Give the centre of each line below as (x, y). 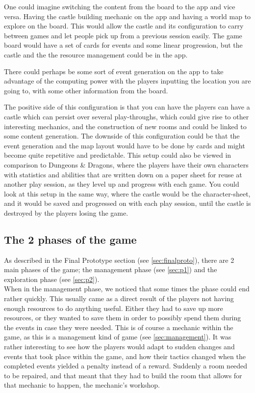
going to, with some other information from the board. (86, 90)
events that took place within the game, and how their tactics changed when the (125, 356)
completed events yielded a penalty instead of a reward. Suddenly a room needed (126, 366)
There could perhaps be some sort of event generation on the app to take (114, 71)
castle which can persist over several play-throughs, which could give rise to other (127, 116)
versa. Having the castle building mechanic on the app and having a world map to (127, 16)
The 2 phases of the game (70, 239)
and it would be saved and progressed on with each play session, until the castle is (127, 203)
